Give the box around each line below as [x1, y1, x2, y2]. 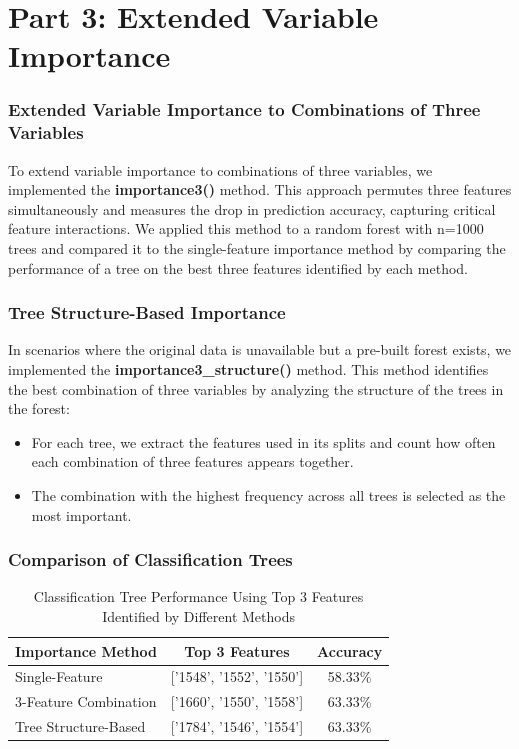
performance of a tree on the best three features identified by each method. [8, 257, 468, 278]
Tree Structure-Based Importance [8, 300, 286, 325]
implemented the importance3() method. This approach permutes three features [8, 179, 512, 200]
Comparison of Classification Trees [8, 547, 293, 572]
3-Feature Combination [15, 691, 157, 712]
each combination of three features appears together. [31, 451, 354, 472]
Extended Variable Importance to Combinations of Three [8, 97, 481, 122]
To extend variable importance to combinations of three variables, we [8, 159, 433, 180]
